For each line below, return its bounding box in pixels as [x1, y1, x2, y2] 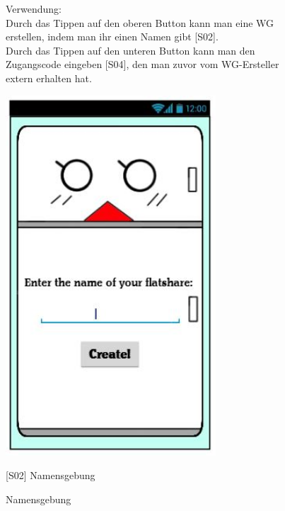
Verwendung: [6, 1, 62, 16]
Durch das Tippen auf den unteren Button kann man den [6, 43, 255, 57]
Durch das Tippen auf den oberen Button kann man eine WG [6, 15, 274, 30]
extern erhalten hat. [6, 70, 92, 85]
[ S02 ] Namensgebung [6, 468, 95, 483]
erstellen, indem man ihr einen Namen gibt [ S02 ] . [6, 29, 219, 44]
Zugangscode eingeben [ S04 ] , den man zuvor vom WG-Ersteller [6, 57, 279, 72]
